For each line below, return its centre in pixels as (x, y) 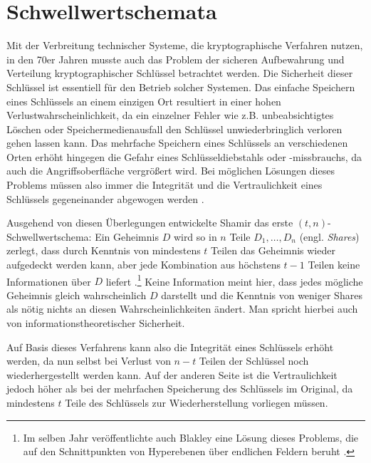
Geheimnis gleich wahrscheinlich (77, 295)
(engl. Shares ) (329, 236)
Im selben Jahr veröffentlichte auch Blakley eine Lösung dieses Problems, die (191, 437)
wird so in (195, 236)
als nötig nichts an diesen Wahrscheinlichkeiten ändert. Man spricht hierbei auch (182, 309)
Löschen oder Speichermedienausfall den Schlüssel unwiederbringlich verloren (174, 129)
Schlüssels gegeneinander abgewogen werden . (105, 198)
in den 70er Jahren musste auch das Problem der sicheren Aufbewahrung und (176, 59)
